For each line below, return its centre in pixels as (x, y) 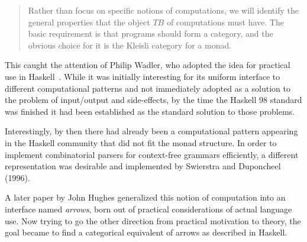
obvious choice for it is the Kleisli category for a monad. (130, 45)
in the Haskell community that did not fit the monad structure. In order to (141, 142)
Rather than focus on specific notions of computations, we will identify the (163, 10)
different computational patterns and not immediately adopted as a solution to (148, 88)
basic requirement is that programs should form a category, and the (151, 33)
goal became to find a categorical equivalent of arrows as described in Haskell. (146, 232)
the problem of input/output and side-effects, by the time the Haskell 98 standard (153, 100)
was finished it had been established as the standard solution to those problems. (150, 111)
